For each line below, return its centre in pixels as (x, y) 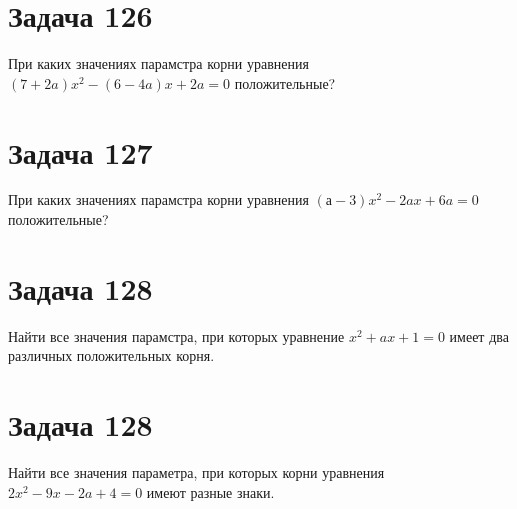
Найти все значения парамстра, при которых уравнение (176, 335)
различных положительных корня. (111, 355)
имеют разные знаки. (210, 491)
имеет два (479, 335)
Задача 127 (80, 151)
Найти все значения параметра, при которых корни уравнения (196, 472)
